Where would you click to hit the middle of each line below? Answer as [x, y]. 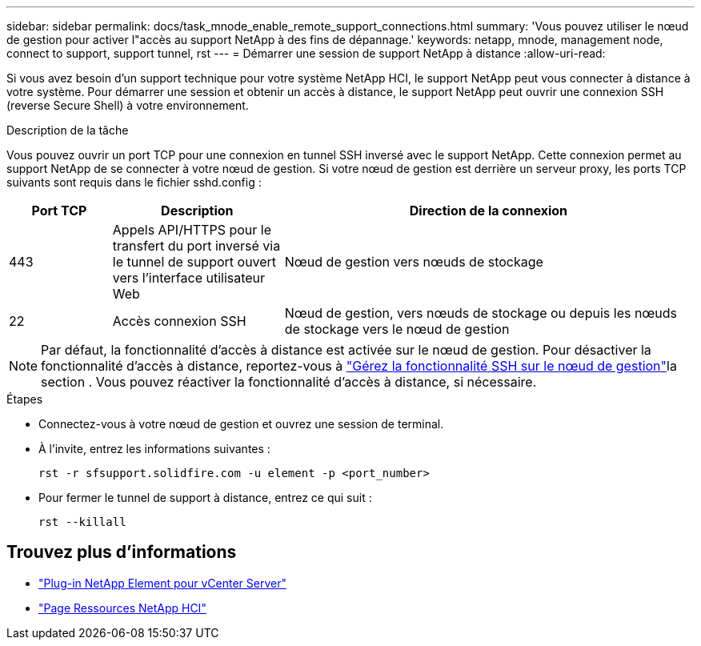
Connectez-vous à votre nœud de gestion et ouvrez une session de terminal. [241, 424]
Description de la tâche [68, 130]
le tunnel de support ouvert [194, 262]
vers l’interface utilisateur [189, 278]
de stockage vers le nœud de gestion [397, 329]
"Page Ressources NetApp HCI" [122, 608]
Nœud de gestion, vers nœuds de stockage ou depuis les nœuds [481, 313]
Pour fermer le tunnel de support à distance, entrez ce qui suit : [205, 498]
